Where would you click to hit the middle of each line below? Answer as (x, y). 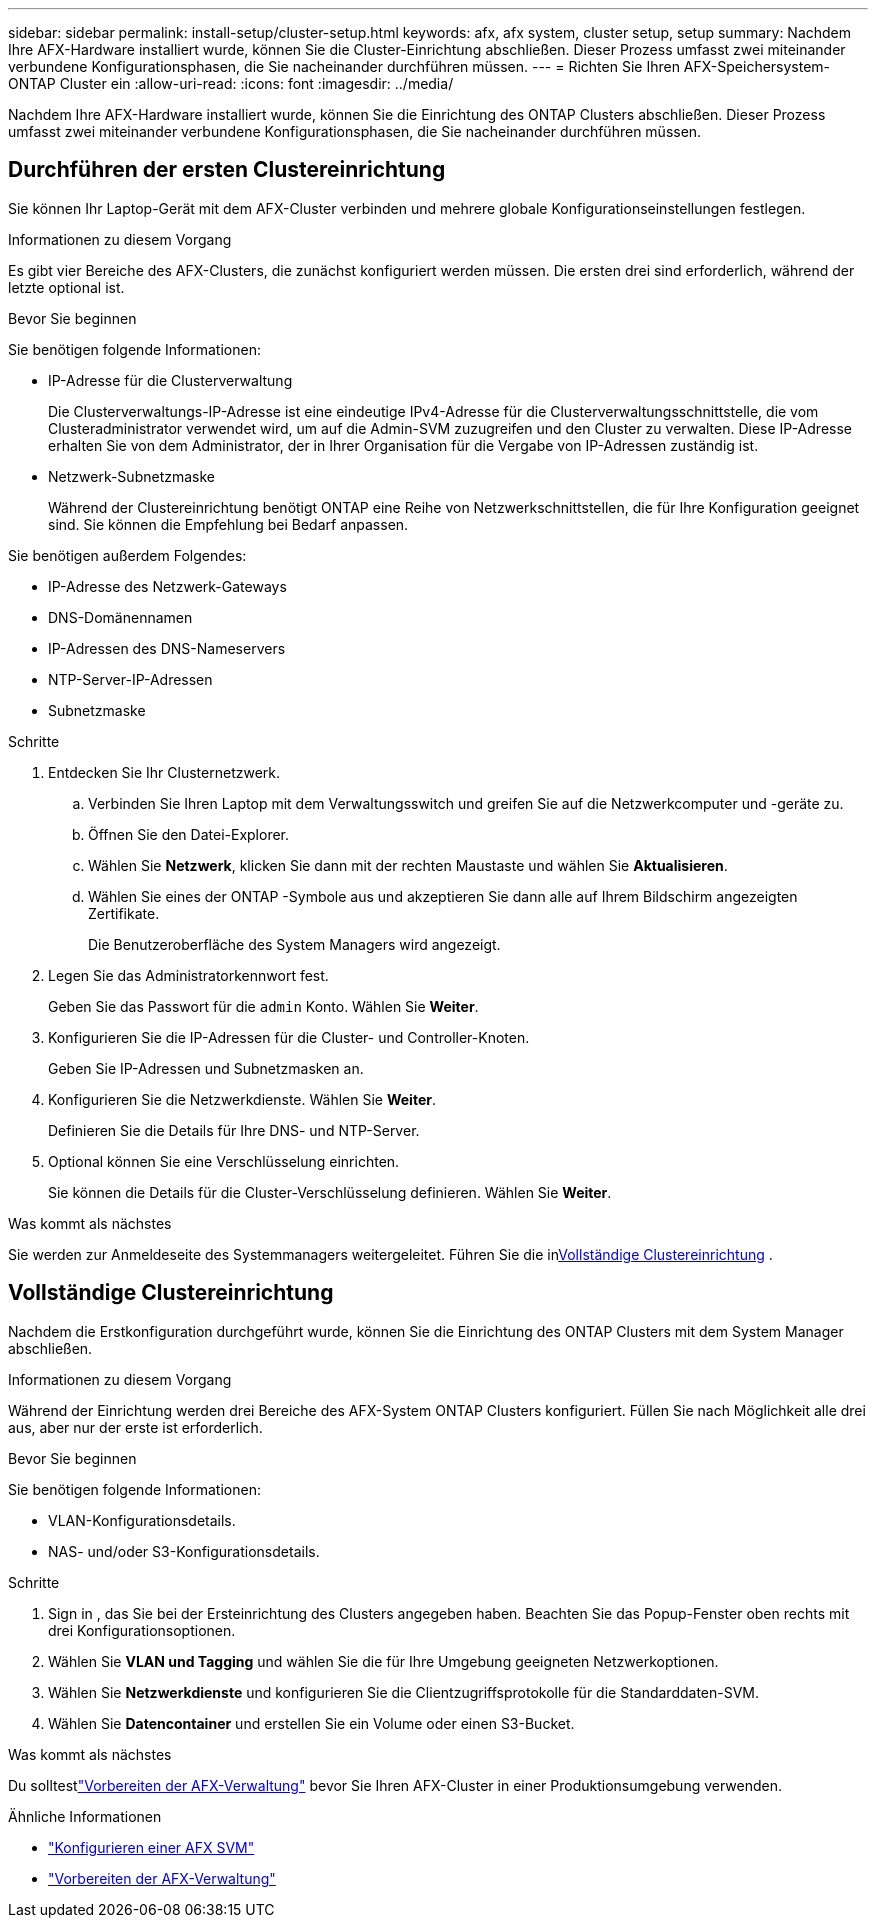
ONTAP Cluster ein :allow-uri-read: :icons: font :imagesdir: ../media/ (231, 83)
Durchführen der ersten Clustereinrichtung (227, 170)
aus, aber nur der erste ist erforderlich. (135, 1427)
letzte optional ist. (66, 287)
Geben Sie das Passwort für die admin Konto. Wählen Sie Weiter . (263, 1006)
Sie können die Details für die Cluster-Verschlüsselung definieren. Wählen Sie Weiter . (330, 1192)
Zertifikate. (124, 913)
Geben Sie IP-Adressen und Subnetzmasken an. (206, 1068)
